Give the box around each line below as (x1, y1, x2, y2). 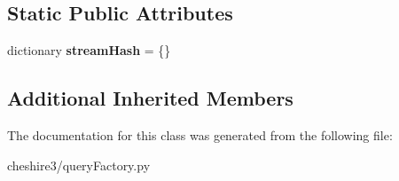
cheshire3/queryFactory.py (7, 155, 151, 174)
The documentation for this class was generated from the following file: (7, 126, 393, 144)
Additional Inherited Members (7, 84, 293, 112)
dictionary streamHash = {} (7, 41, 171, 59)
